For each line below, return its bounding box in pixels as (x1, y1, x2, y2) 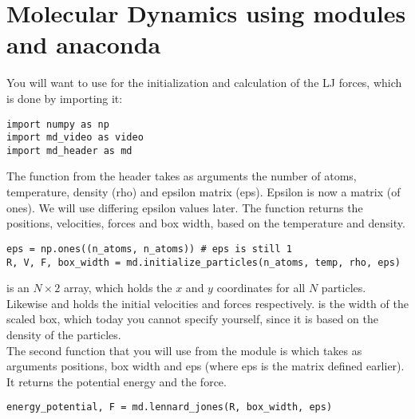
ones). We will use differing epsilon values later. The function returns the (6, 199, 363, 215)
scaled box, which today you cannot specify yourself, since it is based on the (6, 310, 378, 327)
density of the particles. (6, 326, 121, 342)
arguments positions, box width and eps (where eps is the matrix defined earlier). (6, 358, 405, 374)
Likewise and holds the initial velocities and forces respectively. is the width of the (6, 294, 409, 311)
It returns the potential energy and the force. (6, 373, 227, 389)
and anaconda (6, 28, 161, 61)
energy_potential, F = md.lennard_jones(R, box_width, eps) (6, 401, 333, 413)
